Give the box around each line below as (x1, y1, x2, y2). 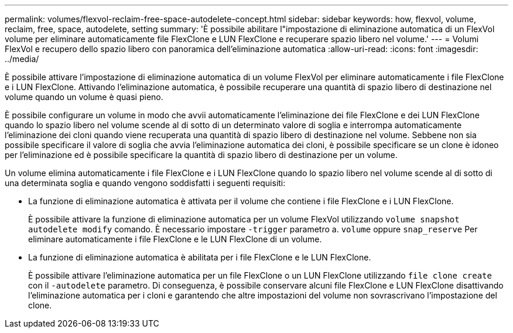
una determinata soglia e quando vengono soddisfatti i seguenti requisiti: (5, 178, 286, 188)
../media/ (5, 54, 39, 64)
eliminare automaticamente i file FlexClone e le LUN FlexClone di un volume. (28, 234, 322, 244)
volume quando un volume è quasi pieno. (5, 92, 163, 102)
